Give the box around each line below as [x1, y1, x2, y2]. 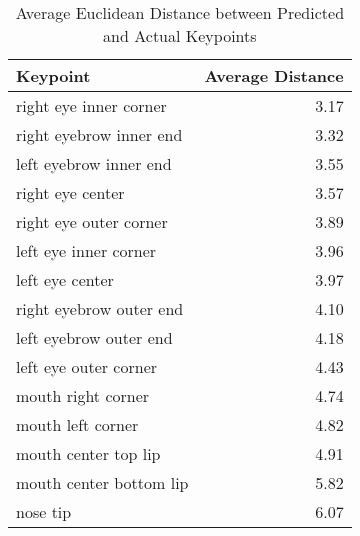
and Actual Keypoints [103, 24, 257, 47]
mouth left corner [16, 413, 139, 436]
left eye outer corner [16, 355, 158, 378]
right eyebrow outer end [16, 297, 184, 320]
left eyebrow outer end [16, 326, 173, 349]
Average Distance [204, 64, 344, 87]
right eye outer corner [16, 210, 168, 233]
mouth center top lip [16, 442, 161, 465]
